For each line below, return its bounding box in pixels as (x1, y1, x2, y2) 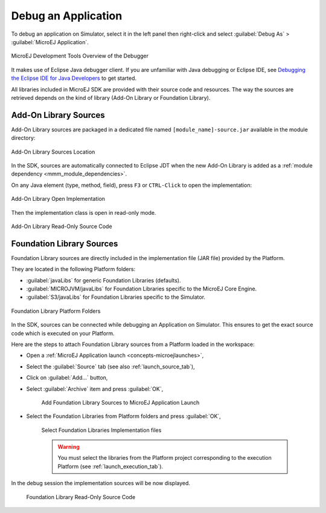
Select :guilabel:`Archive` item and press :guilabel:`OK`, (26, 385, 164, 393)
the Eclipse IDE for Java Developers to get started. (11, 74, 137, 82)
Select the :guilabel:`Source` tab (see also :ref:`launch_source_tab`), (26, 363, 196, 370)
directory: (11, 134, 36, 142)
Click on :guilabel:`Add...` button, (26, 374, 108, 381)
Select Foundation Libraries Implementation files (41, 426, 162, 434)
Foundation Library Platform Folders (11, 307, 101, 315)
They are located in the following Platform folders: (11, 266, 136, 273)
